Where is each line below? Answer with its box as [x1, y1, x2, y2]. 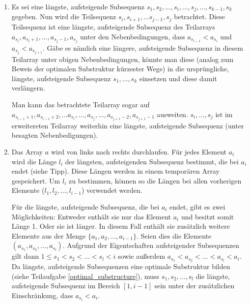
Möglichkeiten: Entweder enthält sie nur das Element [11, 211, 171, 221]
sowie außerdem [118, 251, 166, 261]
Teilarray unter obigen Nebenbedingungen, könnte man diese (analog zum [11, 54, 234, 64]
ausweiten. [157, 109, 188, 119]
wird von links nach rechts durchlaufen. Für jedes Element [51, 146, 226, 156]
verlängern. [11, 83, 45, 93]
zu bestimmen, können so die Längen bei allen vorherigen [68, 175, 242, 185]
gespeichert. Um [11, 175, 60, 185]
